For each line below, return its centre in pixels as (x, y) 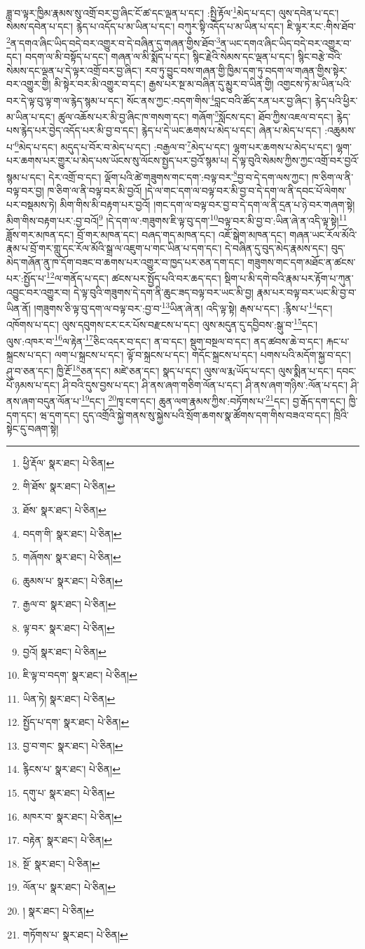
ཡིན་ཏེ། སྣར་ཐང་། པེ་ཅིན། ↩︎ (69, 698)
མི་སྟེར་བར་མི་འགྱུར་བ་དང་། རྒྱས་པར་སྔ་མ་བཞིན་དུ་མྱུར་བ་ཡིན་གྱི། (164, 84)
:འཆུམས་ (340, 130)
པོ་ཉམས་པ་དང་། (33, 384)
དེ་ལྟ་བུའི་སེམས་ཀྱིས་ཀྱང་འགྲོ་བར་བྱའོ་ (296, 160)
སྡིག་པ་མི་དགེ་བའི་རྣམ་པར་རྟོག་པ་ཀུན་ (289, 278)
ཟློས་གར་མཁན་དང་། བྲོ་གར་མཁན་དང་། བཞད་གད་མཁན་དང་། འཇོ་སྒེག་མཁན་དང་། (146, 234)
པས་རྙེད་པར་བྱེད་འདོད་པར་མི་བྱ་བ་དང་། (73, 130)
